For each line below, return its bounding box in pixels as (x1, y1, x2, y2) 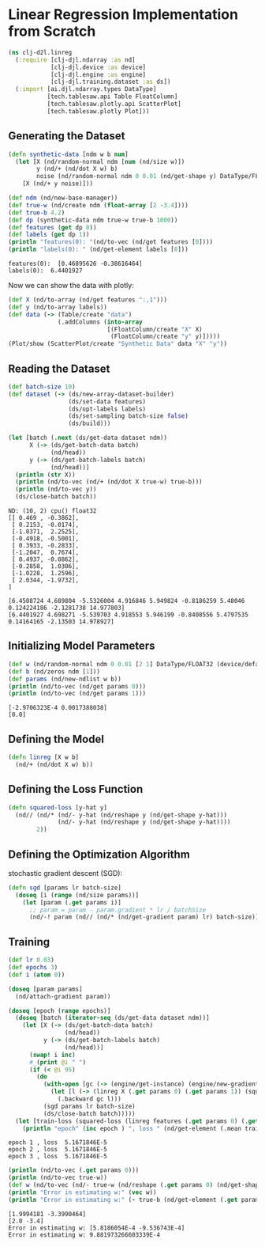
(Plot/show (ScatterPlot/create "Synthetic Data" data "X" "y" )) (8, 340, 227, 348)
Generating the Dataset (8, 129, 125, 143)
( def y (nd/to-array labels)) (8, 303, 108, 311)
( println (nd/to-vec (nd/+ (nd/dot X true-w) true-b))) (15, 478, 203, 486)
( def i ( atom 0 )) (8, 971, 65, 979)
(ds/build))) (68, 419, 111, 428)
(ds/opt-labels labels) (68, 405, 147, 413)
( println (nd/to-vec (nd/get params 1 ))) (8, 690, 147, 698)
